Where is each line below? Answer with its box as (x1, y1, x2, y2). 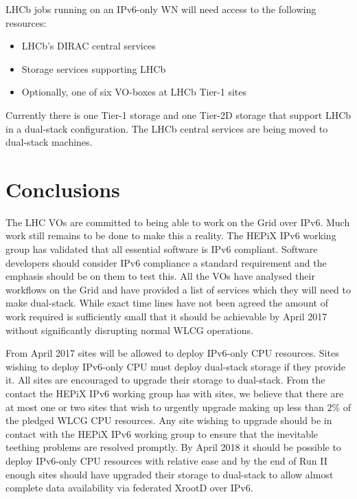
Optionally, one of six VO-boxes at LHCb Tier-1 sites (21, 85, 246, 99)
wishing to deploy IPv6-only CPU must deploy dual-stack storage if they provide (5, 359, 346, 373)
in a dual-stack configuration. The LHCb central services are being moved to (5, 121, 328, 135)
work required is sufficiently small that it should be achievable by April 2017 (5, 309, 327, 324)
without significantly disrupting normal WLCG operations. (5, 322, 253, 337)
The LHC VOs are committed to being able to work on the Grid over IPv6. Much (5, 214, 350, 229)
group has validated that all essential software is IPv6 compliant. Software (5, 242, 318, 256)
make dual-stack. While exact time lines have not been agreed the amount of (5, 296, 328, 310)
